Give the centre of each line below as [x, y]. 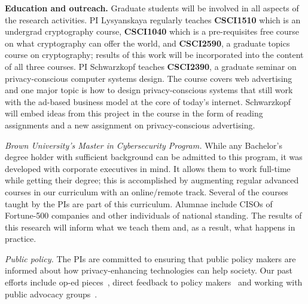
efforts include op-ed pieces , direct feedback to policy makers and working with [154, 282]
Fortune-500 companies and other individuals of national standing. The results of [153, 215]
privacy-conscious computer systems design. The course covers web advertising [149, 78]
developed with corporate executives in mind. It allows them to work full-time [148, 168]
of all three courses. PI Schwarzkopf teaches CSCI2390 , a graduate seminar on [151, 66]
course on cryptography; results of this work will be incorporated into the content [154, 55]
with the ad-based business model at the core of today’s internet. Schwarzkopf [148, 101]
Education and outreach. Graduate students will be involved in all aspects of [152, 8]
